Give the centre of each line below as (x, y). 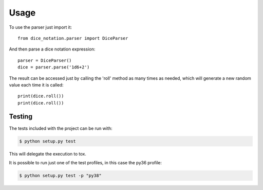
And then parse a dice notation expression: (52, 49)
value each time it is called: (36, 85)
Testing (21, 117)
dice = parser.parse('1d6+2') (54, 67)
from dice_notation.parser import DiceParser (73, 38)
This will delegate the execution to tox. (47, 154)
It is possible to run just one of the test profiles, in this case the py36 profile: (85, 162)
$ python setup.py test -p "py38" (60, 175)
